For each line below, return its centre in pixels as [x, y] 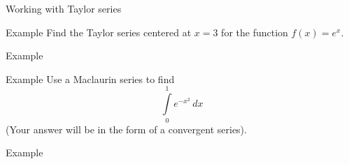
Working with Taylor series [64, 8]
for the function [255, 32]
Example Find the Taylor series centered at [99, 32]
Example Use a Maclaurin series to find [90, 79]
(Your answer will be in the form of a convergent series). [126, 129]
